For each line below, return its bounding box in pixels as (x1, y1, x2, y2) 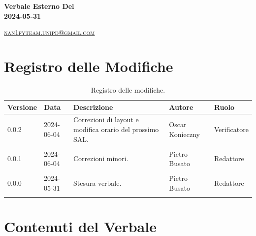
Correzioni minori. (73, 153, 128, 164)
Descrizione (73, 101, 113, 112)
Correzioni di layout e (73, 114, 139, 125)
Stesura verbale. (73, 178, 122, 188)
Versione (7, 101, 37, 112)
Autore (169, 101, 193, 112)
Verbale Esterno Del (4, 1, 74, 11)
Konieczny (169, 129, 200, 139)
